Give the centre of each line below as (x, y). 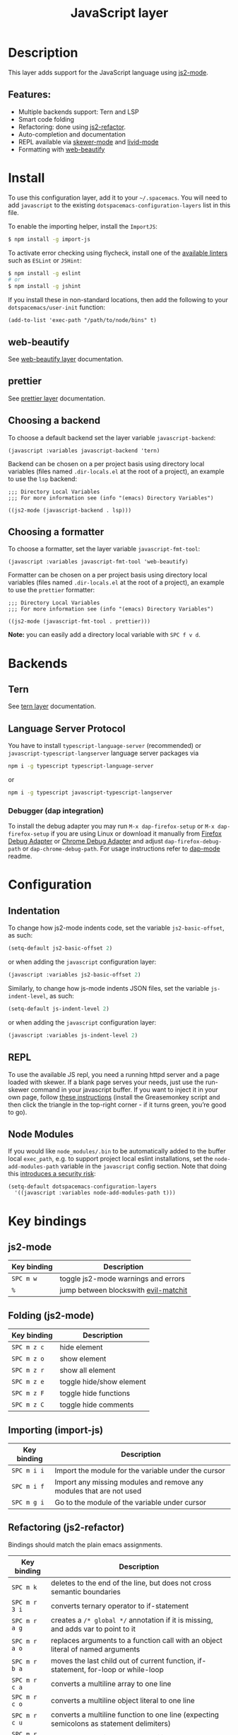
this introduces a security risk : (52, 1174)
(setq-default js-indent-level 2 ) (59, 1009)
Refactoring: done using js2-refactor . (72, 127)
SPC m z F (28, 1393)
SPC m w (24, 1279)
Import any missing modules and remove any (129, 1482)
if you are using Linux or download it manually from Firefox (136, 834)
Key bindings (47, 1221)
